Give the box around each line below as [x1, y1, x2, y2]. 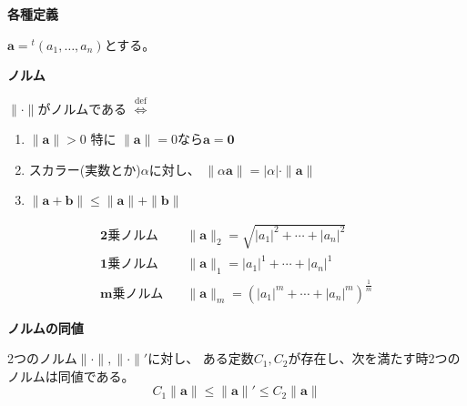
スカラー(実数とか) [28, 159, 141, 178]
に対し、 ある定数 [147, 349, 254, 368]
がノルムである [37, 98, 127, 117]
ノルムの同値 [7, 318, 84, 337]
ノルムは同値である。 [7, 366, 135, 385]
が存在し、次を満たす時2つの [288, 349, 461, 368]
